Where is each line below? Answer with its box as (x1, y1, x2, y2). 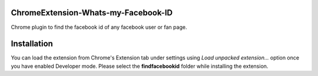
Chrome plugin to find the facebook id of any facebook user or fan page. (11, 24, 187, 31)
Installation (11, 39, 53, 49)
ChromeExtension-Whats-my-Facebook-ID (11, 8, 173, 18)
